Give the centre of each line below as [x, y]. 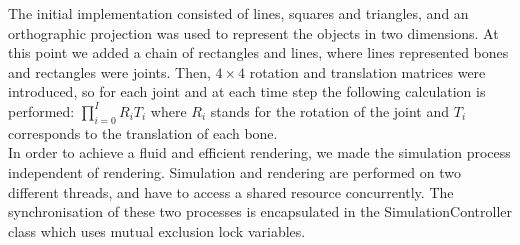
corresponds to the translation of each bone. [143, 132]
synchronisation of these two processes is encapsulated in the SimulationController [260, 211]
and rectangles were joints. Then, [109, 71]
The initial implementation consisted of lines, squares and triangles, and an [238, 13]
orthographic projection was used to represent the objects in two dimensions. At [253, 32]
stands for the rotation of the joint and [330, 110]
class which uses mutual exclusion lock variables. [157, 230]
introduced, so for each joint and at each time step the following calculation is [247, 91]
